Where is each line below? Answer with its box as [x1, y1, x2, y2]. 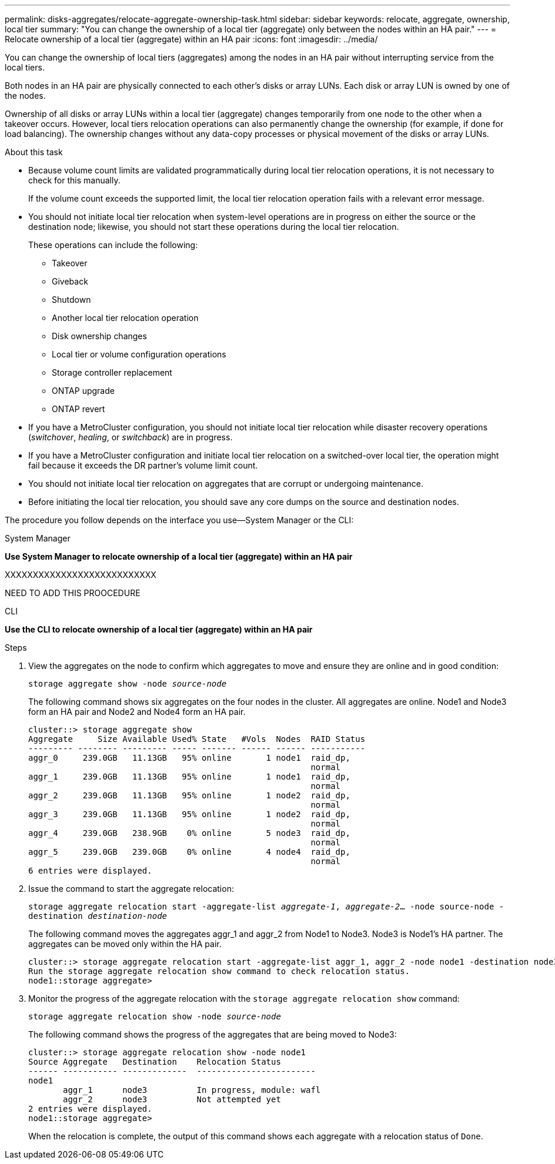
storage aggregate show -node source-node [28, 679, 227, 688]
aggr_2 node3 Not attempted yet [63, 1095, 281, 1104]
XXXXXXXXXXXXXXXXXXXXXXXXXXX [5, 570, 156, 580]
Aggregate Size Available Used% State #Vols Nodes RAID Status [28, 734, 366, 744]
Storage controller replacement [52, 367, 172, 377]
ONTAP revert [52, 404, 105, 414]
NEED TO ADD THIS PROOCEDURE [5, 588, 141, 598]
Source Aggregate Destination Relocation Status [28, 1057, 281, 1066]
